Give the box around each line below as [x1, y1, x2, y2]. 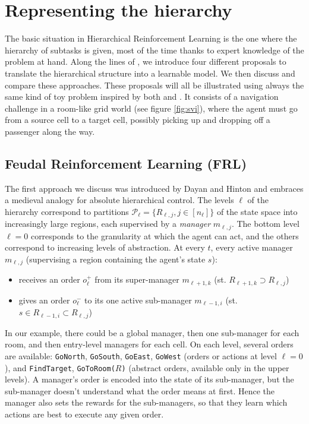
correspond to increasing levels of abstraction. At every [5, 241, 205, 254]
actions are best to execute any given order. [5, 408, 164, 420]
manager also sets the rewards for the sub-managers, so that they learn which [5, 396, 288, 409]
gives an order [18, 293, 70, 306]
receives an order [18, 273, 80, 286]
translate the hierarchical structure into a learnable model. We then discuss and [5, 67, 295, 79]
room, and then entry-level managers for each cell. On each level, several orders [5, 338, 294, 350]
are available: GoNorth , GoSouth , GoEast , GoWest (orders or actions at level [5, 349, 277, 362]
